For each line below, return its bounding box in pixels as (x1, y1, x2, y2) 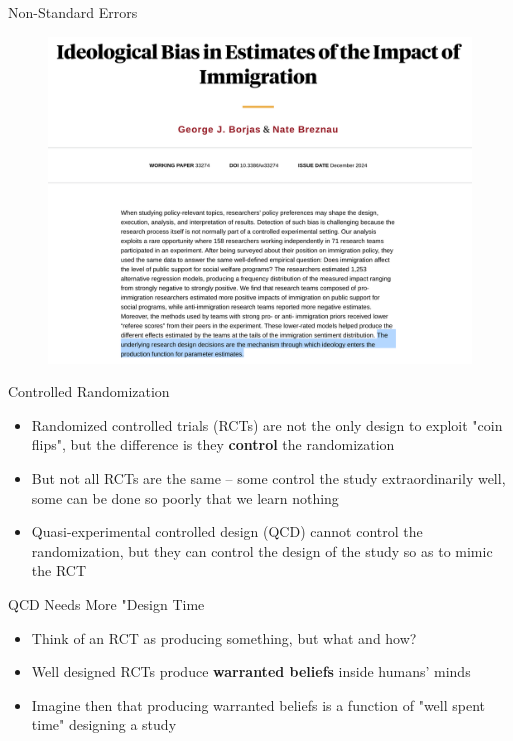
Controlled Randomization (8, 381, 170, 402)
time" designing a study (31, 714, 177, 735)
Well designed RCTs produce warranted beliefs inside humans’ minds (31, 661, 471, 682)
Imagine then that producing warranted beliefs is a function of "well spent (31, 694, 486, 715)
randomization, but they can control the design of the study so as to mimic (31, 540, 493, 561)
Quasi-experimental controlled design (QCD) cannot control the (31, 521, 423, 542)
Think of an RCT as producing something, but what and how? (31, 627, 417, 648)
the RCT (31, 560, 87, 581)
